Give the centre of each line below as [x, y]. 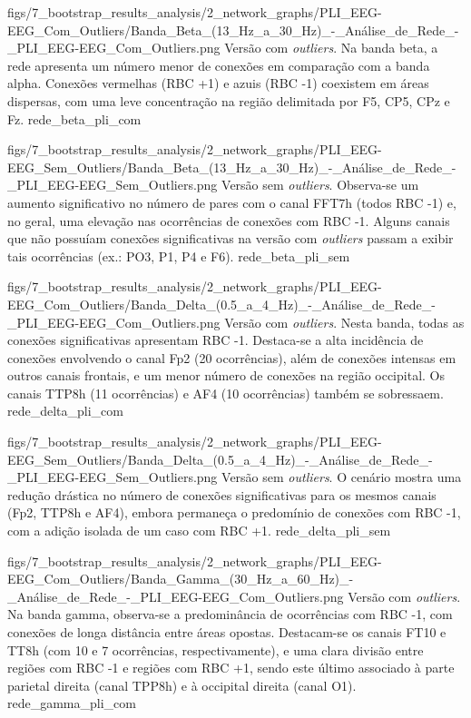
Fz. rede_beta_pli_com [74, 118]
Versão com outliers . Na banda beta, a [331, 48]
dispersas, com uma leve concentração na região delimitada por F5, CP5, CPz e [229, 100]
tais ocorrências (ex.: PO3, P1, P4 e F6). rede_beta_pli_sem [179, 256]
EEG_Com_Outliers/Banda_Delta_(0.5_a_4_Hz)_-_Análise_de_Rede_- [221, 304]
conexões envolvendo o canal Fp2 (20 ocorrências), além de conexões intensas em [232, 357]
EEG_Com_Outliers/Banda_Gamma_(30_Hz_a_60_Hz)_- [181, 579]
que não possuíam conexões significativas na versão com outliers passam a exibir [231, 238]
